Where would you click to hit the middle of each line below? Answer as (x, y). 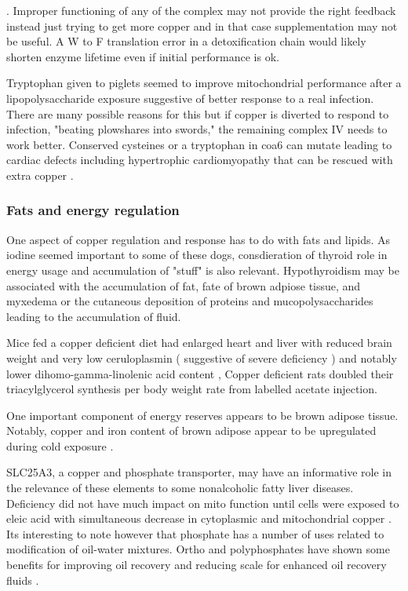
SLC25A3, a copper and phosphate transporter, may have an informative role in (199, 472)
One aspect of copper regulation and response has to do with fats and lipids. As (199, 239)
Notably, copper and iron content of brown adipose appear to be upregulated (191, 430)
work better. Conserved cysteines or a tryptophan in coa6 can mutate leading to (199, 144)
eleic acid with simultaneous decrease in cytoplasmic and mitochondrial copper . (199, 518)
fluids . (23, 580)
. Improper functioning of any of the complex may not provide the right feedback (201, 10)
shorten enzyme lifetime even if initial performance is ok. (143, 56)
